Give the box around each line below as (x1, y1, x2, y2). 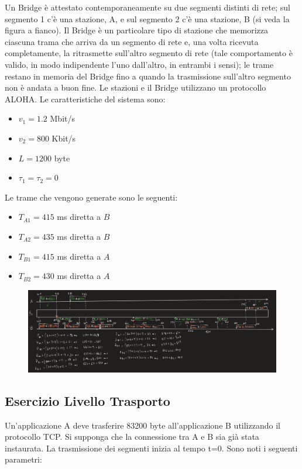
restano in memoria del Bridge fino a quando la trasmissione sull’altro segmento (5, 70, 291, 82)
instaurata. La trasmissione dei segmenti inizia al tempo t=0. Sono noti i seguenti (5, 442, 298, 454)
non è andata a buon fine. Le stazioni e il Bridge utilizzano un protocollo (5, 81, 266, 94)
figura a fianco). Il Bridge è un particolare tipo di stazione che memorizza (5, 24, 269, 36)
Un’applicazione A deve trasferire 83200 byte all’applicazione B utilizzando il (5, 419, 280, 431)
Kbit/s (52, 132, 76, 144)
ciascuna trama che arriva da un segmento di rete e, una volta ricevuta (5, 35, 259, 47)
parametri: (5, 453, 42, 465)
